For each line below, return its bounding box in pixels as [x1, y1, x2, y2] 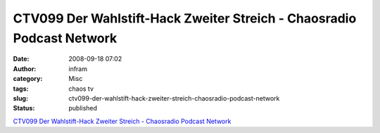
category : [13, 75, 43, 83]
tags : [13, 84, 29, 93]
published [68, 104, 98, 113]
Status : [13, 104, 35, 113]
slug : [13, 94, 28, 102]
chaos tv [68, 84, 94, 93]
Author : [13, 64, 37, 73]
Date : [13, 55, 30, 63]
